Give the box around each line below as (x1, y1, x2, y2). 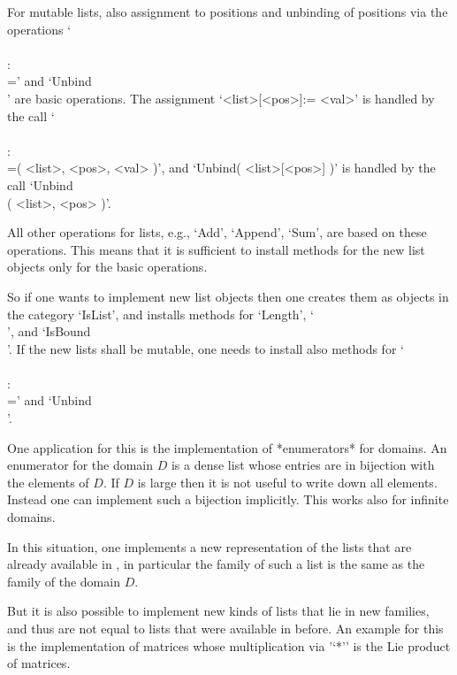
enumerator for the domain (7, 456, 154, 474)
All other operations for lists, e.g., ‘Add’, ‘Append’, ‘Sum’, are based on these (7, 223, 427, 242)
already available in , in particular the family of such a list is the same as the (7, 555, 425, 573)
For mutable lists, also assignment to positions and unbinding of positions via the (7, 3, 448, 20)
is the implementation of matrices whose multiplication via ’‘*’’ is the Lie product (7, 636, 451, 655)
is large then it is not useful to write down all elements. (137, 472, 438, 491)
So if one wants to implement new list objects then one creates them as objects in (7, 287, 449, 305)
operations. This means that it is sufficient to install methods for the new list (7, 240, 425, 258)
